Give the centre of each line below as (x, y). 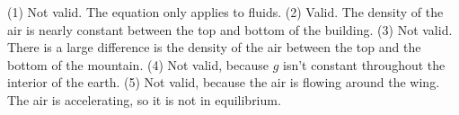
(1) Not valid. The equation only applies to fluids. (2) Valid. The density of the (225, 12)
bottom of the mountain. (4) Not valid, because (138, 64)
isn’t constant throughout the (364, 64)
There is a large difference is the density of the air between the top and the (214, 47)
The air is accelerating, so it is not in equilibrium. (144, 99)
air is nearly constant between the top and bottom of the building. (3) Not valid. (230, 29)
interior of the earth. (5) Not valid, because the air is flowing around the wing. (224, 82)
